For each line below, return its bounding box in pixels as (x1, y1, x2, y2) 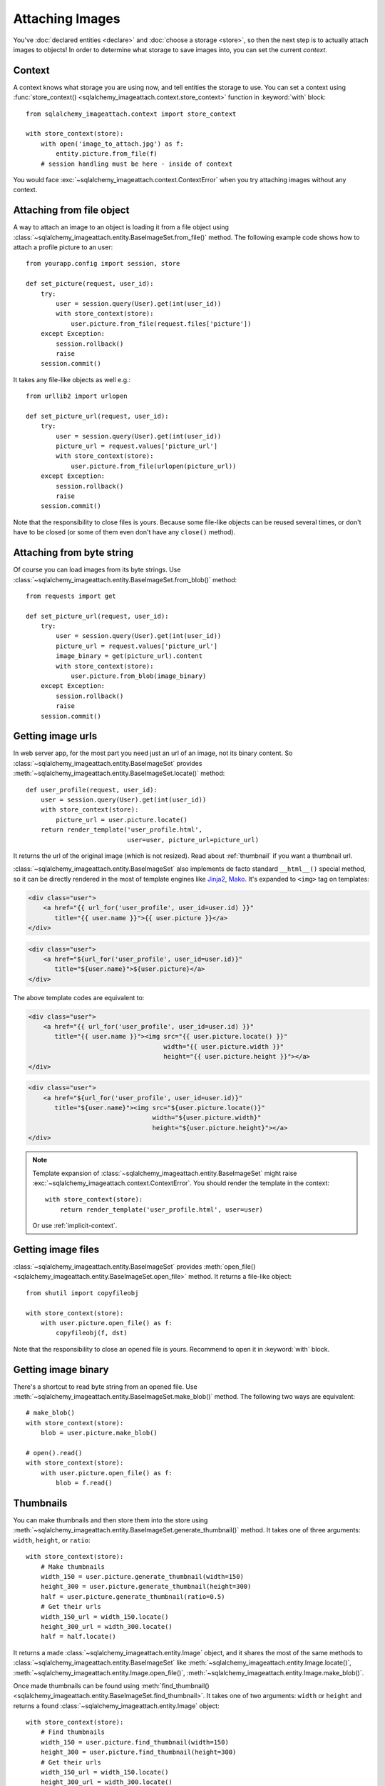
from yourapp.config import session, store (26, 259, 180, 268)
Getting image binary (13, 1363, 109, 1375)
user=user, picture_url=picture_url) (127, 836, 260, 844)
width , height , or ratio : (13, 1536, 91, 1545)
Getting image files (13, 1243, 100, 1255)
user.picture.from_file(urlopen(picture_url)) (71, 462, 237, 470)
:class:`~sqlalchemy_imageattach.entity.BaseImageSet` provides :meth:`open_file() (13, 1262, 256, 1271)
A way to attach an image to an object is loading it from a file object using (13, 223, 230, 231)
